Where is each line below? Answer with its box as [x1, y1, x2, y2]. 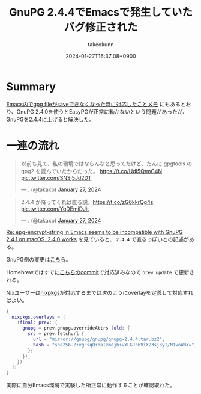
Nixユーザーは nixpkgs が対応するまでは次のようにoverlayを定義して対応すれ [6, 289, 194, 296]
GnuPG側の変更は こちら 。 [6, 256, 71, 263]
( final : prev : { [17, 319, 58, 325]
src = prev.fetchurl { [28, 331, 85, 337]
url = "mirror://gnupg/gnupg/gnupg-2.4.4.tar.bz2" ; [32, 336, 165, 342]
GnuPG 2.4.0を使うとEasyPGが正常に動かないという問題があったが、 [16, 108, 188, 115]
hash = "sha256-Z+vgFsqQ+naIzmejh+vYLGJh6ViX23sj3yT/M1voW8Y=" [32, 342, 195, 348]
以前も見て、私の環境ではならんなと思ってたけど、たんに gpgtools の [20, 160, 193, 167]
